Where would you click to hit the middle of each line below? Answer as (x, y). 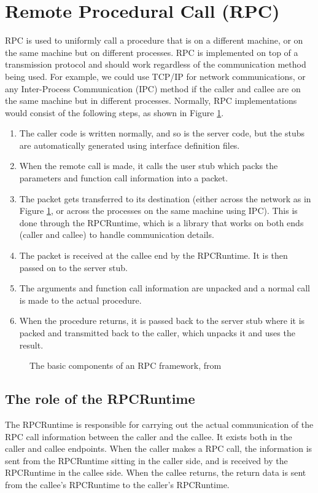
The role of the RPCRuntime (100, 399)
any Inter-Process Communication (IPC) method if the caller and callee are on (153, 88)
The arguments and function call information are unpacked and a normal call (165, 288)
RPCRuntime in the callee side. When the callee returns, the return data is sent (156, 472)
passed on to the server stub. (73, 267)
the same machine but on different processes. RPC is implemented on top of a (152, 52)
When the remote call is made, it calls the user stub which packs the (149, 166)
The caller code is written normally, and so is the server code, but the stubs (162, 133)
